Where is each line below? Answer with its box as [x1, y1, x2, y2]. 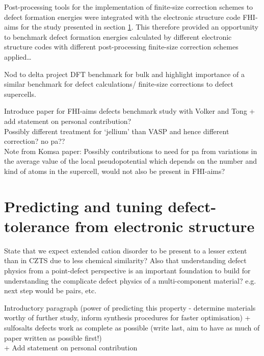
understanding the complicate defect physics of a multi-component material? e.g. [4, 275, 256, 286]
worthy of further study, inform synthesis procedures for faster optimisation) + [4, 312, 251, 323]
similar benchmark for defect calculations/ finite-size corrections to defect [4, 79, 234, 89]
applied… [4, 51, 32, 62]
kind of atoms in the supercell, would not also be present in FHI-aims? [4, 165, 225, 176]
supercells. [4, 88, 36, 99]
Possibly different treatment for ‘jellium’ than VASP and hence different [4, 125, 229, 136]
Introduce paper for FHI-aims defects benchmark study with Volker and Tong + [4, 106, 255, 116]
